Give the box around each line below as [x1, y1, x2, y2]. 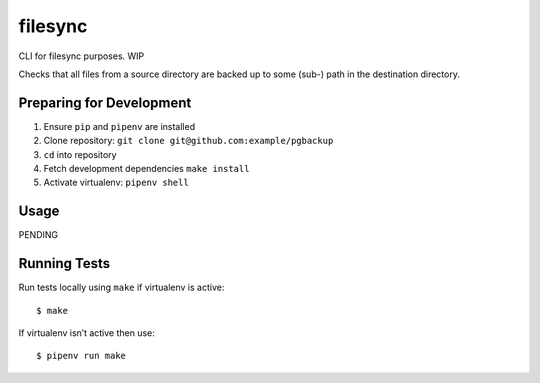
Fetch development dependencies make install [43, 163, 250, 175]
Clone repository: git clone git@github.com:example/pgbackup [43, 135, 334, 147]
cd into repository [43, 148, 117, 160]
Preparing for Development [18, 94, 192, 111]
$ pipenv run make [36, 350, 127, 362]
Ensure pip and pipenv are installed [43, 120, 195, 132]
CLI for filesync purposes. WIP [18, 50, 145, 62]
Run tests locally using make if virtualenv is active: [18, 281, 225, 294]
